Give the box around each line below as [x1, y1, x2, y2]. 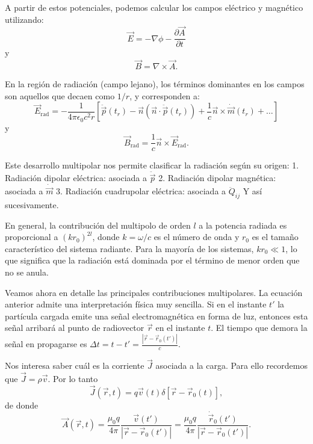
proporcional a [5, 230, 58, 243]
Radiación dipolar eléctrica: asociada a [5, 171, 147, 184]
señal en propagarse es [5, 338, 87, 350]
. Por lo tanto [48, 372, 98, 385]
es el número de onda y [153, 230, 240, 243]
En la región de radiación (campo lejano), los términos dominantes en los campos [5, 78, 305, 90]
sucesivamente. [5, 199, 59, 211]
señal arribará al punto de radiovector [5, 321, 144, 334]
